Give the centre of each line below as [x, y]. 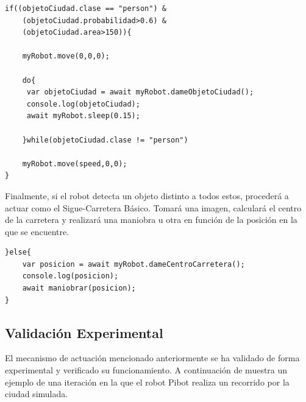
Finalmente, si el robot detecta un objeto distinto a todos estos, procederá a [147, 195]
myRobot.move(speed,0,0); [75, 164]
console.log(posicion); [70, 276]
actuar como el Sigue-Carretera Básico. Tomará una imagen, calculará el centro [153, 207]
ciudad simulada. [37, 394]
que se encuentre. [37, 231]
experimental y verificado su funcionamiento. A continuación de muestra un [146, 370]
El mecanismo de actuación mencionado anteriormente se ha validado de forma [152, 358]
